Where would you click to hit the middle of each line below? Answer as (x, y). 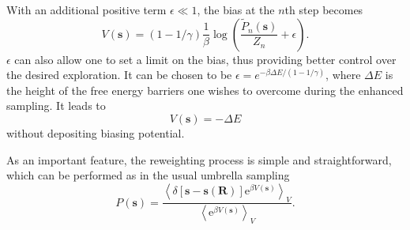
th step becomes (324, 9)
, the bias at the (236, 9)
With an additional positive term (87, 9)
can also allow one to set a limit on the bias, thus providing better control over (205, 59)
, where (343, 75)
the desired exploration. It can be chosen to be (119, 75)
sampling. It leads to (56, 106)
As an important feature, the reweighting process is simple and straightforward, (199, 159)
